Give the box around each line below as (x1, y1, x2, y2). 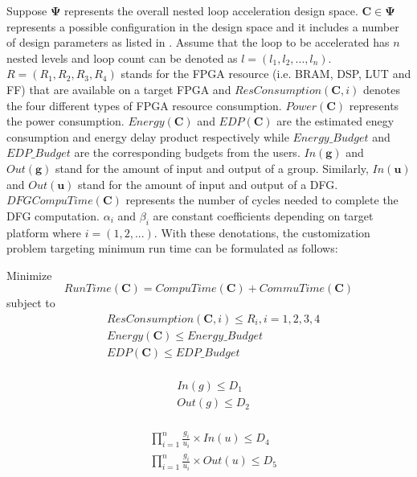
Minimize (6, 266, 52, 283)
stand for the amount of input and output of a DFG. (78, 175, 338, 192)
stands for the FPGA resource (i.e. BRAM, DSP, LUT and (121, 65, 411, 82)
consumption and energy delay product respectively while (6, 128, 289, 145)
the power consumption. (6, 113, 125, 130)
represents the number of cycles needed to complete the (125, 191, 399, 208)
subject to (6, 294, 55, 311)
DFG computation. (6, 207, 100, 224)
